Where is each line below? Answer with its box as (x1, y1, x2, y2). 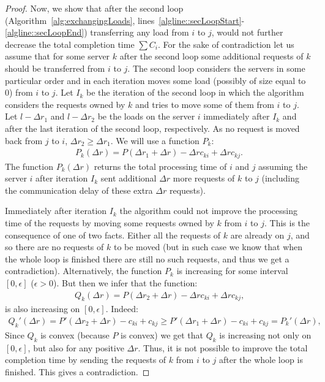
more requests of (173, 172, 235, 185)
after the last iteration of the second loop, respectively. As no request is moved (5, 121, 300, 134)
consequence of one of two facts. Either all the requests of (5, 228, 221, 241)
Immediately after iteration (5, 204, 107, 217)
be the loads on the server (97, 110, 195, 123)
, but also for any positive (28, 341, 124, 354)
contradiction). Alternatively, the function (5, 264, 162, 277)
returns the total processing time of (94, 159, 227, 172)
